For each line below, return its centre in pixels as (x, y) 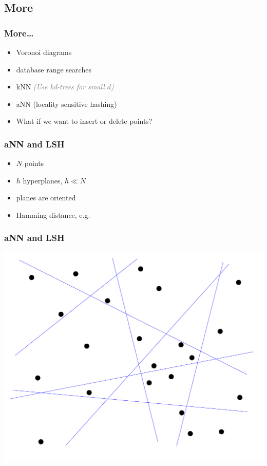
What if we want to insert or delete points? (84, 121)
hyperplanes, (43, 180)
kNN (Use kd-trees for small (60, 87)
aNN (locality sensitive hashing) (66, 104)
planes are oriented (46, 198)
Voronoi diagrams (44, 52)
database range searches (54, 69)
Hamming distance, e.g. (53, 215)
